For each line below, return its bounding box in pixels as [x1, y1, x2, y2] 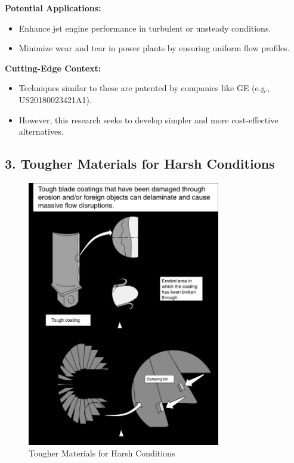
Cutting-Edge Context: [5, 61, 101, 74]
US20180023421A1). [18, 93, 92, 105]
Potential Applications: [5, 2, 101, 14]
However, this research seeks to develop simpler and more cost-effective [18, 113, 278, 126]
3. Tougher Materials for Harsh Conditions [5, 154, 275, 173]
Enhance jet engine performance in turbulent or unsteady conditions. [18, 21, 271, 34]
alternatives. [18, 125, 64, 138]
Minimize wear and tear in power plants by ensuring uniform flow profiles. [18, 42, 290, 54]
